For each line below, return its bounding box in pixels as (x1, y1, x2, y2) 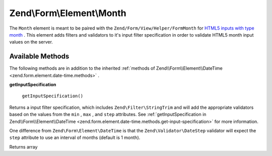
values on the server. (9, 39, 53, 45)
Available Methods (9, 52, 70, 61)
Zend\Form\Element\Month (9, 8, 127, 19)
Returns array (9, 143, 38, 150)
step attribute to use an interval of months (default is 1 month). (9, 134, 141, 140)
